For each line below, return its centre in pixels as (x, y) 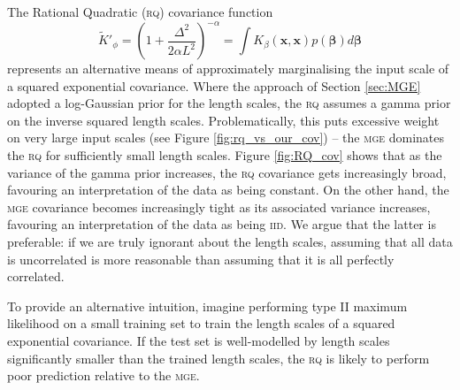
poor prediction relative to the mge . (103, 375)
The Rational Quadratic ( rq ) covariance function (140, 11)
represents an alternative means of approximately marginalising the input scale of (228, 69)
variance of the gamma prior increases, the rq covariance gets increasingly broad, (227, 172)
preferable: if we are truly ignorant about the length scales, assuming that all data (230, 242)
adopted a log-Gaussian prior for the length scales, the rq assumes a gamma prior (229, 103)
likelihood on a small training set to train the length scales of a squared (201, 323)
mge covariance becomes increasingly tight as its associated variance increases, (219, 206)
